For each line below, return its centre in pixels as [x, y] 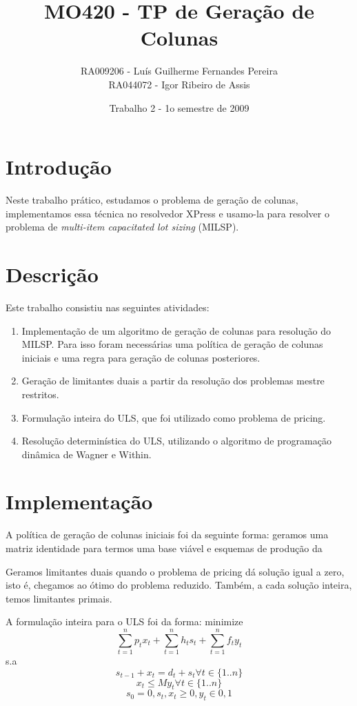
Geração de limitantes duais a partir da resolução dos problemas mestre [173, 381]
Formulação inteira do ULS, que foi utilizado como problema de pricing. [174, 417]
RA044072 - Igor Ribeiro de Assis [179, 84]
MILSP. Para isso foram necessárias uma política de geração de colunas [172, 344]
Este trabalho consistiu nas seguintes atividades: [108, 307]
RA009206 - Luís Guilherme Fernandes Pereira [179, 71]
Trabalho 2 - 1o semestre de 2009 [179, 107]
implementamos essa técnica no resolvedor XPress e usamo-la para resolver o [167, 213]
